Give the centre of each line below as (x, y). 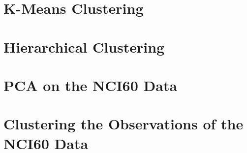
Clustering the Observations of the (123, 124)
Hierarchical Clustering (84, 46)
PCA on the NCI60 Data (91, 85)
